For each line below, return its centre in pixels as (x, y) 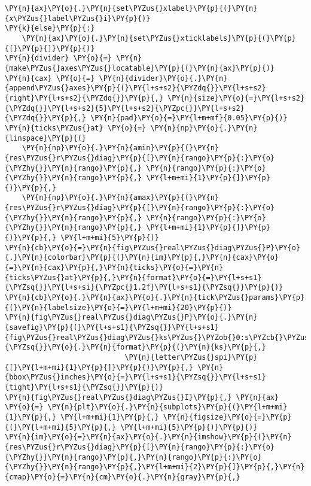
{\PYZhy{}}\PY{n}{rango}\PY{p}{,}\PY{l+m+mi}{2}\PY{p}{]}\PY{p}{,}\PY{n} (155, 467)
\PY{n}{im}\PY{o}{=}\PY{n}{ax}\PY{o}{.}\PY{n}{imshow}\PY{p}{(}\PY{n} (148, 437)
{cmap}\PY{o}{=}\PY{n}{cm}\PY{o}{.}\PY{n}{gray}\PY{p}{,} (123, 477)
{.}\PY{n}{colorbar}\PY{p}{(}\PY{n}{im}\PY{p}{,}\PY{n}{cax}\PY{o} (142, 258)
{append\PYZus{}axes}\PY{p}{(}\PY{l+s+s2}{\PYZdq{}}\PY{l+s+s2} (135, 88)
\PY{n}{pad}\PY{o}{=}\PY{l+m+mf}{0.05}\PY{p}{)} (189, 118)
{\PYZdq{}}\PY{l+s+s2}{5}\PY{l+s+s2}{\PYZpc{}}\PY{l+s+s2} (125, 108)
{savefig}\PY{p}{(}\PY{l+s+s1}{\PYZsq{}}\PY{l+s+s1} (112, 327)
